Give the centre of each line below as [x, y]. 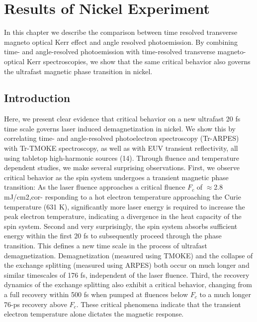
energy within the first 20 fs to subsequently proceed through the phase [113, 236]
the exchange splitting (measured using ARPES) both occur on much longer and [127, 265]
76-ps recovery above [36, 304]
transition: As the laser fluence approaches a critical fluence [95, 187]
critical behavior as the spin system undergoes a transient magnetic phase [116, 177]
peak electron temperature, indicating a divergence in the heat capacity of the [123, 216]
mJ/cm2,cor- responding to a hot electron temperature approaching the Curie [123, 197]
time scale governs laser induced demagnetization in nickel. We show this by [120, 128]
